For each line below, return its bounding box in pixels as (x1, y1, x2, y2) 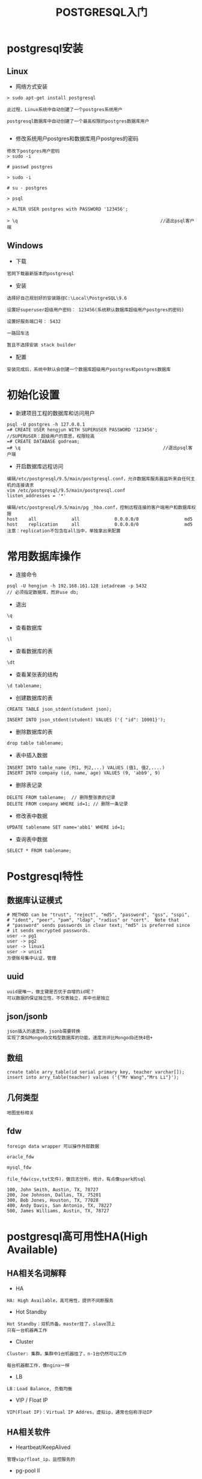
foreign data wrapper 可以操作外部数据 (7, 1143, 100, 1150)
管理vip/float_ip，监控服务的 (7, 1456, 76, 1462)
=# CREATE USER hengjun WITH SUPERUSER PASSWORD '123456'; (7, 427, 158, 433)
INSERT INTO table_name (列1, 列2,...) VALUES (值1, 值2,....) (7, 765, 165, 771)
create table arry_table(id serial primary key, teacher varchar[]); (7, 1069, 185, 1075)
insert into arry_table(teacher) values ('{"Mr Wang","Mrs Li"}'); (7, 1075, 180, 1081)
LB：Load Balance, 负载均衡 (7, 1385, 73, 1392)
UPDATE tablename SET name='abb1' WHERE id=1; (7, 824, 126, 830)
